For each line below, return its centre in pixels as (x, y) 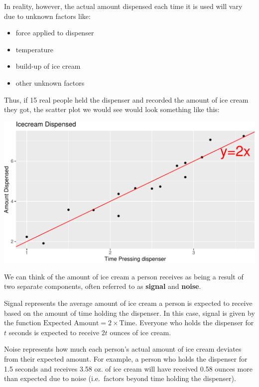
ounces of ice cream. (140, 332)
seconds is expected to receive (54, 332)
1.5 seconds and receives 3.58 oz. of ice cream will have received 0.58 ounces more (128, 368)
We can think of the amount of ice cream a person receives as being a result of (124, 276)
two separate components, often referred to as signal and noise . (103, 286)
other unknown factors (50, 82)
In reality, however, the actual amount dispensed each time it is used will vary (123, 6)
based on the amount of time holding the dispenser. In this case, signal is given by (129, 313)
